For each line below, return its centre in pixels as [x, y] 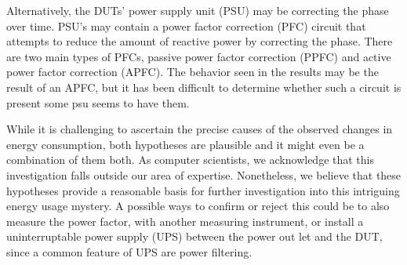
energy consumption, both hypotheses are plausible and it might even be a [185, 144]
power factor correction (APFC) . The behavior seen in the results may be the [193, 72]
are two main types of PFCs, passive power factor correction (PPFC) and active [199, 56]
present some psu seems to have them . [98, 102]
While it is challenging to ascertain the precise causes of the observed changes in [200, 129]
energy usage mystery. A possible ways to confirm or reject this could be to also [198, 206]
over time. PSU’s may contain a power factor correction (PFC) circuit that [186, 25]
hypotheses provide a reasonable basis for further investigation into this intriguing [203, 190]
